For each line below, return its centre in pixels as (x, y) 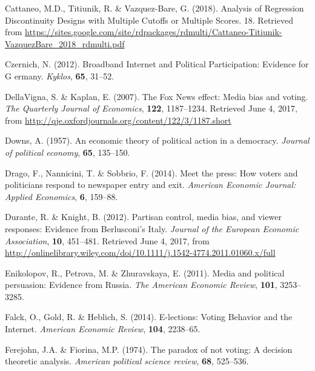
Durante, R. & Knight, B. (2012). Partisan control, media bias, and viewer (143, 217)
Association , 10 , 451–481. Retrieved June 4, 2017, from (107, 240)
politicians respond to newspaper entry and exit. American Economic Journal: (151, 185)
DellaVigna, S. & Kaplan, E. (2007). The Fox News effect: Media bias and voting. (157, 96)
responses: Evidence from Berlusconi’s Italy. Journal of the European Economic (152, 228)
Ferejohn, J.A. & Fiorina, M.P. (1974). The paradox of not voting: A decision (149, 349)
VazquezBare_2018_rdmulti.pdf (65, 43)
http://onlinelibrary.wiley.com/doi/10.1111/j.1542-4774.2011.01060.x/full (140, 252)
